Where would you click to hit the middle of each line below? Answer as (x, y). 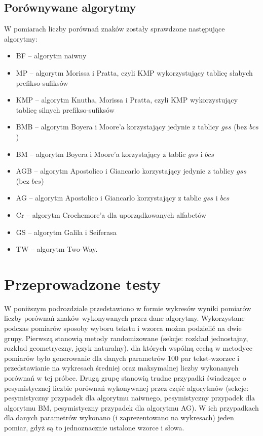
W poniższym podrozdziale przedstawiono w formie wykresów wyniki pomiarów (128, 308)
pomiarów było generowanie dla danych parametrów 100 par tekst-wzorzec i (122, 358)
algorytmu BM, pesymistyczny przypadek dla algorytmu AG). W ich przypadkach (131, 407)
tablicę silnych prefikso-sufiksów (65, 109)
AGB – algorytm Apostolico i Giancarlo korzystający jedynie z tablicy (125, 171)
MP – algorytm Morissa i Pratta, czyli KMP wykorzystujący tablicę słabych (134, 72)
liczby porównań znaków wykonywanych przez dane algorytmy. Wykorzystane (124, 318)
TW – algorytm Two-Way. (57, 249)
